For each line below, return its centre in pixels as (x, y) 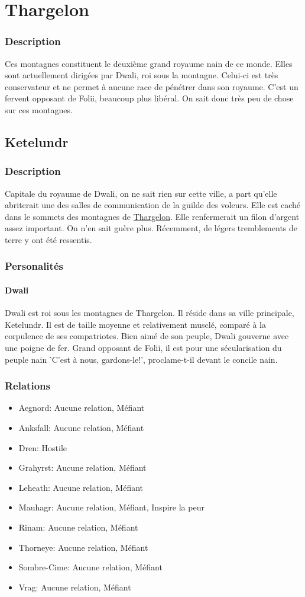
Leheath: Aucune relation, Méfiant (81, 487)
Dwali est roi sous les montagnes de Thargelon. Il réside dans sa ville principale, (150, 313)
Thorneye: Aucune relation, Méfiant (83, 547)
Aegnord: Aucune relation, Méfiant (82, 408)
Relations (27, 386)
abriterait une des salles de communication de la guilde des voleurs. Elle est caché (153, 205)
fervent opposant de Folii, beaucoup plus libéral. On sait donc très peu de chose (149, 98)
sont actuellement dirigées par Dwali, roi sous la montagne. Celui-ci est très (142, 75)
